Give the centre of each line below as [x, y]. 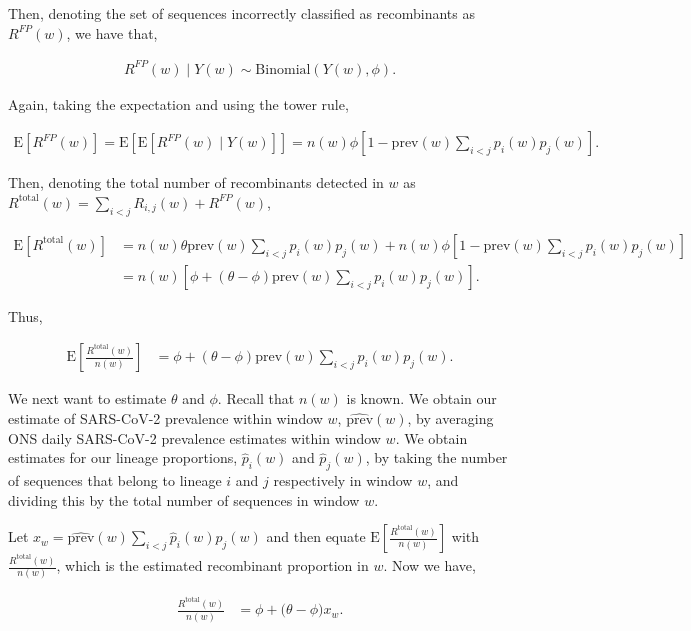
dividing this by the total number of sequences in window [184, 499]
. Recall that [256, 398]
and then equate [316, 536]
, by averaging [450, 418]
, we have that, [112, 32]
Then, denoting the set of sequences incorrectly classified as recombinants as [241, 13]
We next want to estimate [87, 398]
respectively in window [343, 480]
